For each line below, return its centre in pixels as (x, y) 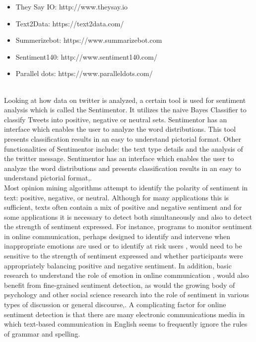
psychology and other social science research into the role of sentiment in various (127, 295)
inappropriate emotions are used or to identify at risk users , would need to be (123, 246)
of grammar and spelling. (42, 333)
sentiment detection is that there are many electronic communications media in (125, 314)
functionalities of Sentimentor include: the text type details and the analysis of (124, 148)
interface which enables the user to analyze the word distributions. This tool (120, 129)
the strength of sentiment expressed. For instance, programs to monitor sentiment (128, 226)
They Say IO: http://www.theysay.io (72, 6)
